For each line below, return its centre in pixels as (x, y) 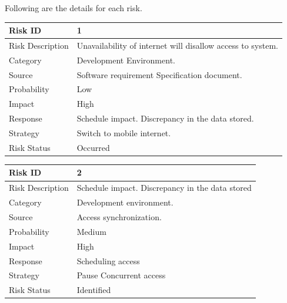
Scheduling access (108, 260)
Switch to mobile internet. (124, 133)
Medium (91, 231)
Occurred (93, 147)
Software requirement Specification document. (159, 74)
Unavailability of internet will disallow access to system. (177, 45)
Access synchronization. (119, 216)
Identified (94, 290)
